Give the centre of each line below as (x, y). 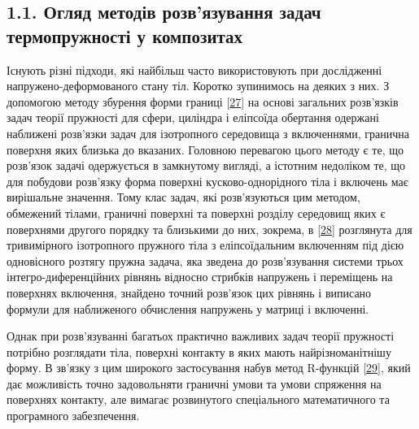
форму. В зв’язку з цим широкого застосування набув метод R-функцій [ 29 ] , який (209, 368)
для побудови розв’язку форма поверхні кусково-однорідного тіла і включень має (207, 181)
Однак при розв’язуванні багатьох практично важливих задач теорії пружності (201, 336)
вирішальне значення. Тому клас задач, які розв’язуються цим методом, (183, 197)
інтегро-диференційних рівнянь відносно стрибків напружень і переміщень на (200, 277)
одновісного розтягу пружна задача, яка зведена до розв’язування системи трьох (205, 260)
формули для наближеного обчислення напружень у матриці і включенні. (188, 308)
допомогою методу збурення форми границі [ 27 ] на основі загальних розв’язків (203, 101)
